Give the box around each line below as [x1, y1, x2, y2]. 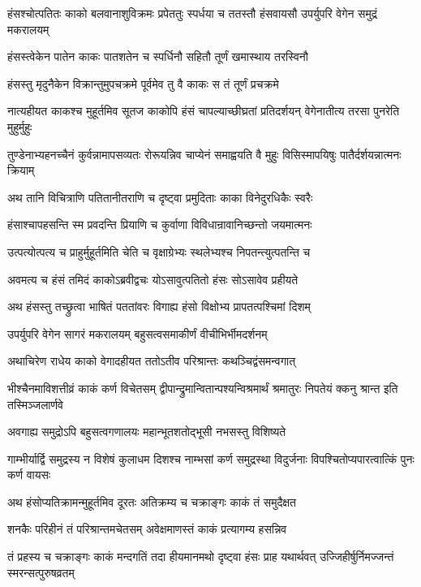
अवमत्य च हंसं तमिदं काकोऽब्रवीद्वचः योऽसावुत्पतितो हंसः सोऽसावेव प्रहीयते [7, 270, 299, 287]
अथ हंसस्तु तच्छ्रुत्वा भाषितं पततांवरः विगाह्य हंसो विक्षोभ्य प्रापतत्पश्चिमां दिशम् [7, 298, 311, 315]
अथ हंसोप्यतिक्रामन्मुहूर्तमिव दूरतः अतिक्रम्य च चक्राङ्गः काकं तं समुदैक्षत [7, 493, 296, 510]
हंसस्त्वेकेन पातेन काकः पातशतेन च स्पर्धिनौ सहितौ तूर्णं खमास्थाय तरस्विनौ [7, 48, 308, 65]
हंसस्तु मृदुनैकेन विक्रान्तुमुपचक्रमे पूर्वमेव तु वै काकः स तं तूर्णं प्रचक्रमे [7, 75, 279, 92]
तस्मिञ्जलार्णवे [7, 395, 63, 412]
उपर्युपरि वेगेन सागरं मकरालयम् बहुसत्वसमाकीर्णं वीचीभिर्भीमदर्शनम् [7, 325, 268, 342]
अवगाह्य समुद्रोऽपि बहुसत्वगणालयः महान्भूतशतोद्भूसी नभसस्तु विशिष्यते [7, 423, 286, 440]
